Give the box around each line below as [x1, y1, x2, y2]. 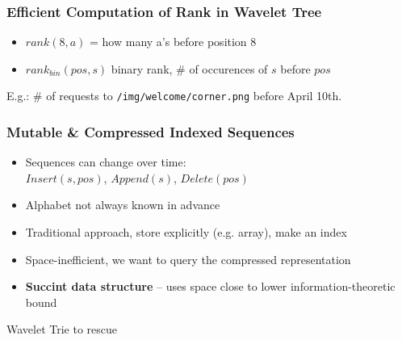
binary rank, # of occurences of [111, 60, 268, 77]
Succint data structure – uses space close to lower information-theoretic [25, 278, 396, 295]
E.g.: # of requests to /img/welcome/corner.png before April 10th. [6, 87, 342, 104]
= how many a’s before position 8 [90, 33, 257, 50]
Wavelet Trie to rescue [6, 321, 118, 338]
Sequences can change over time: [25, 153, 186, 170]
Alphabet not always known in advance [25, 196, 220, 213]
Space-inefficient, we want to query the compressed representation [25, 250, 351, 267]
